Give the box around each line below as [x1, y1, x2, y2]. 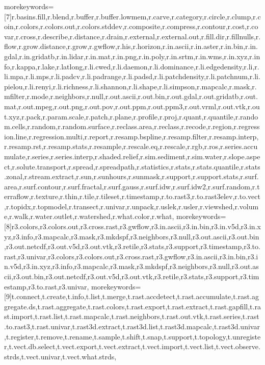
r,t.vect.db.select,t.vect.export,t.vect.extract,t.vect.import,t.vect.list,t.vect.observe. [4, 341, 260, 352]
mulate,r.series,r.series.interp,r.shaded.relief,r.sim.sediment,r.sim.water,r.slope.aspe [4, 151, 260, 161]
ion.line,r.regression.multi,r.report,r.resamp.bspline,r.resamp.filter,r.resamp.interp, [4, 131, 259, 141]
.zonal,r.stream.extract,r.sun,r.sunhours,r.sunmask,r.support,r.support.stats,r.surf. [4, 171, 259, 182]
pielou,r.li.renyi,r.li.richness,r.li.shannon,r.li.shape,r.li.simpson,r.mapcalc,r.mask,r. [4, 81, 257, 91]
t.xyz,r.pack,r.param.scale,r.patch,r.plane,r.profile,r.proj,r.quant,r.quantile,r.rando [4, 111, 258, 121]
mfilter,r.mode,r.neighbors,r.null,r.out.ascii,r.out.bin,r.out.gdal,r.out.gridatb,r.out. [4, 91, 258, 102]
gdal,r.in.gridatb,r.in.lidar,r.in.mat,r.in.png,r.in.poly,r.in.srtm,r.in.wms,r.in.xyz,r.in [4, 51, 260, 61]
